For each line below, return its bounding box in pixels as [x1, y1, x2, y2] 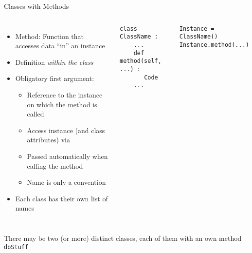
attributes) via [27, 135, 71, 145]
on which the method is [27, 99, 97, 109]
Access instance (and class [27, 125, 105, 135]
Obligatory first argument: [15, 73, 94, 83]
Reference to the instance [27, 89, 103, 99]
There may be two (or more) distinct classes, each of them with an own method [4, 233, 242, 243]
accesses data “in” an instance [15, 40, 105, 51]
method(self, [120, 58, 162, 65]
